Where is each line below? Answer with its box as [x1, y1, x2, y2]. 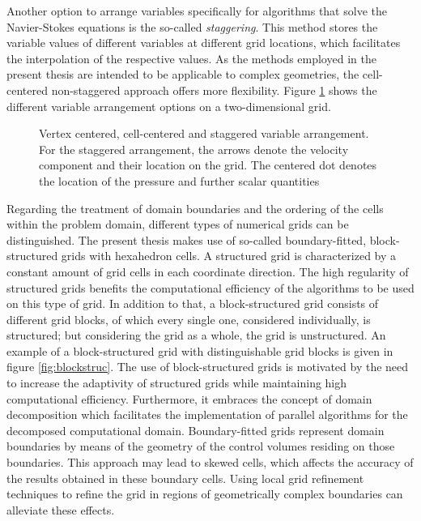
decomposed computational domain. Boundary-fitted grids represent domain [6, 421, 385, 438]
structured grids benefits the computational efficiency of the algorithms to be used [6, 279, 415, 296]
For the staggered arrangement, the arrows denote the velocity [39, 140, 349, 157]
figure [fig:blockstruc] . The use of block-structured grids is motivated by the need [6, 358, 409, 375]
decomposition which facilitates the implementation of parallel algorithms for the [6, 406, 408, 423]
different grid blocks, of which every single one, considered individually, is [6, 310, 371, 327]
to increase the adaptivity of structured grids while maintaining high [6, 374, 347, 391]
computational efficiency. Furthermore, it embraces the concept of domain [6, 390, 372, 407]
